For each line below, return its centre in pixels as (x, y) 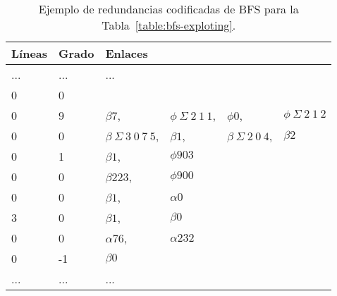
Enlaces (127, 53)
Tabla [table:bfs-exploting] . (169, 25)
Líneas (30, 53)
